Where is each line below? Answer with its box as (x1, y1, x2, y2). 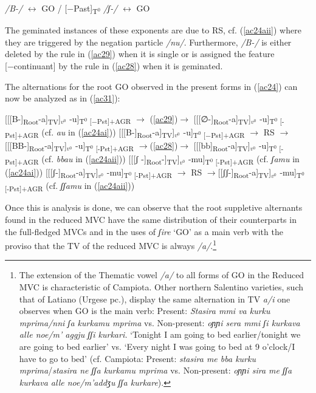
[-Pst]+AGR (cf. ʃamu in (215, 152, 300, 166)
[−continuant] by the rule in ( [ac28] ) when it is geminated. (5, 59, 223, 72)
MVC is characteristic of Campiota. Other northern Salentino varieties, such (19, 281, 304, 293)
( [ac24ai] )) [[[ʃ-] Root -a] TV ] (5, 166, 98, 180)
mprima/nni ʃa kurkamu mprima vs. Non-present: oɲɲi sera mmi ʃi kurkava (19, 316, 300, 329)
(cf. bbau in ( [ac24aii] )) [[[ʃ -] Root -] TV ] (41, 152, 180, 166)
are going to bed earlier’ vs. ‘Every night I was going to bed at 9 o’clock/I (19, 340, 295, 353)
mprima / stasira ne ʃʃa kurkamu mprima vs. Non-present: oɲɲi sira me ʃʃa (19, 364, 292, 377)
